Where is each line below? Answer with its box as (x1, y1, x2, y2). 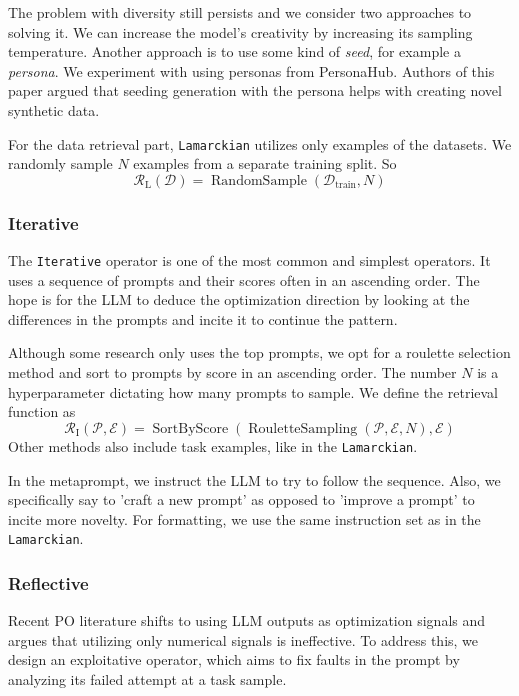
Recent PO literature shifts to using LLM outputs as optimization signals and (8, 610, 486, 631)
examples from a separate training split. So (133, 153, 397, 174)
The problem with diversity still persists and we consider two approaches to (8, 2, 472, 22)
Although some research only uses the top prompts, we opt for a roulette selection (8, 342, 511, 363)
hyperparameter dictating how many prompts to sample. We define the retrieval (8, 381, 498, 402)
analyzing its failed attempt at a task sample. (8, 668, 287, 689)
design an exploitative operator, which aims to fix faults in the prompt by (8, 649, 460, 670)
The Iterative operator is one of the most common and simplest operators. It (8, 250, 491, 271)
